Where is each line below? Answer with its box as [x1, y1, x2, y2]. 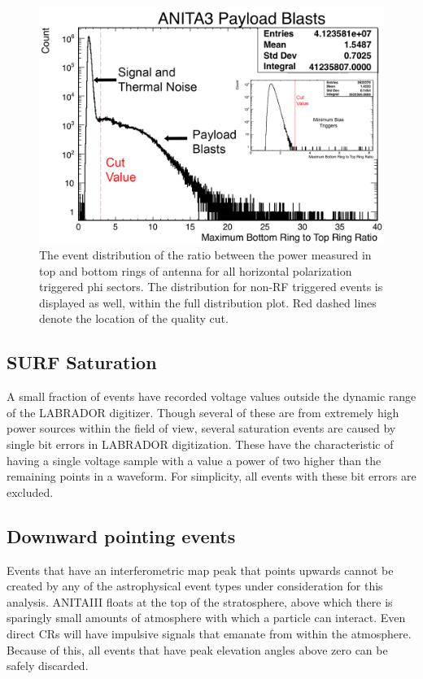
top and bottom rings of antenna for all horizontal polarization [39, 262, 352, 279]
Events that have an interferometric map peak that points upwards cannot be [7, 561, 394, 578]
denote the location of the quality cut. [39, 310, 229, 327]
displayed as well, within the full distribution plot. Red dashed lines [39, 294, 377, 311]
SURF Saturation [7, 350, 157, 375]
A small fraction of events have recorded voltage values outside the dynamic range [7, 388, 416, 405]
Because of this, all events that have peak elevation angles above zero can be [7, 641, 388, 658]
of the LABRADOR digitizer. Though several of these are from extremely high [7, 403, 399, 420]
